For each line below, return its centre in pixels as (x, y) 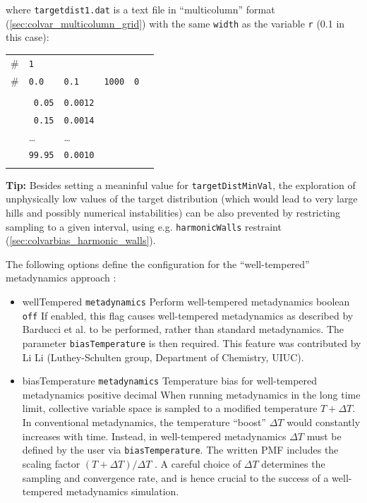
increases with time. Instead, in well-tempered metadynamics (154, 436)
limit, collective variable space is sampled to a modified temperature (170, 408)
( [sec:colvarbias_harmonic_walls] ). (81, 240)
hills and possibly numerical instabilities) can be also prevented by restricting (173, 213)
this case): (28, 37)
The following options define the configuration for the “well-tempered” (158, 263)
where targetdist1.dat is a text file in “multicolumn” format (140, 9)
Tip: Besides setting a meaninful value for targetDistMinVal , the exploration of (181, 184)
